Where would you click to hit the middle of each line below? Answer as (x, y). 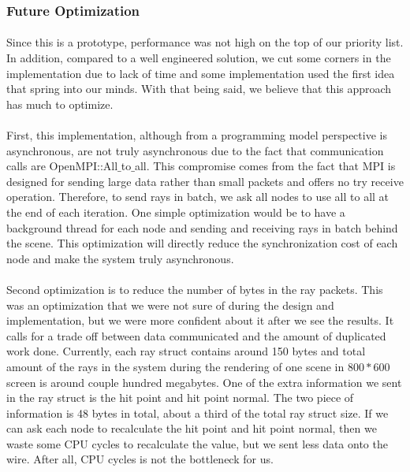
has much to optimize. (60, 104)
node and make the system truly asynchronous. (120, 258)
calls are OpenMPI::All (62, 166)
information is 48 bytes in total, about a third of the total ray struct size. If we (198, 413)
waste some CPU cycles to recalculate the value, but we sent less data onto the (197, 443)
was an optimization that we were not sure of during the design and (170, 305)
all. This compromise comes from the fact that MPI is (265, 166)
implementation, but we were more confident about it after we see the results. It (200, 320)
